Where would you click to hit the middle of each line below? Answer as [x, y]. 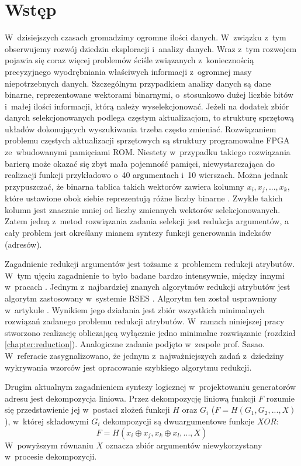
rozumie [280, 398]
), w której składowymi [47, 421]
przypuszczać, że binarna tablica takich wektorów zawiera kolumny [124, 186]
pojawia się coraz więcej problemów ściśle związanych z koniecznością [129, 60]
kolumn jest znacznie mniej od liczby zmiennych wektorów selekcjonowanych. [143, 209]
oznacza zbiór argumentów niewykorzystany [184, 445]
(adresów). [23, 244]
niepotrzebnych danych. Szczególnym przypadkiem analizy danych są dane [138, 83]
